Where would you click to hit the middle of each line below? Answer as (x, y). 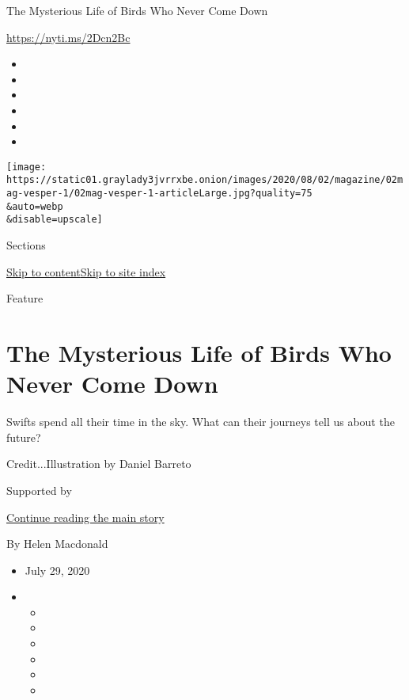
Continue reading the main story (85, 517)
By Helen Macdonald (57, 544)
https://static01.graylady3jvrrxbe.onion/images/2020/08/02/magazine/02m (205, 180)
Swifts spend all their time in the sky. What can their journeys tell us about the (201, 422)
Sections (26, 245)
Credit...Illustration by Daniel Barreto (99, 464)
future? (24, 437)
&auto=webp (35, 206)
